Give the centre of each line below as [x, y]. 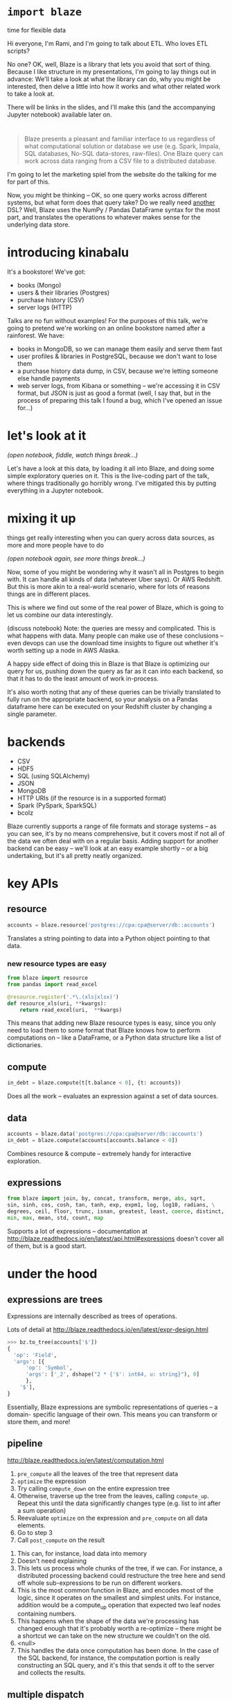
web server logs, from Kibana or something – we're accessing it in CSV [118, 386]
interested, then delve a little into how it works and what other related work [114, 86]
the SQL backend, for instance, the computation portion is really [108, 1658]
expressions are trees [55, 1299]
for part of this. [29, 182]
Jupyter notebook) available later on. [60, 114]
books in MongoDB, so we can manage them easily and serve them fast [120, 349]
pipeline [25, 1444]
